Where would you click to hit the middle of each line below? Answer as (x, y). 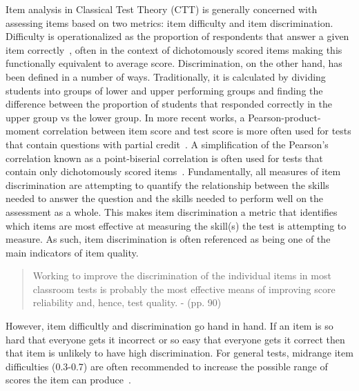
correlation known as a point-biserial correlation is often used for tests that (164, 158)
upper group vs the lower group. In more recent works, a (125, 117)
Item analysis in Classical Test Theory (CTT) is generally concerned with (162, 9)
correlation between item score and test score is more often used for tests (197, 131)
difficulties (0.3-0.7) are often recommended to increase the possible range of (167, 366)
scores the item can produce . (68, 380)
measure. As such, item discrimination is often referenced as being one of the (168, 239)
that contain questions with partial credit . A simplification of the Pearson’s (167, 144)
